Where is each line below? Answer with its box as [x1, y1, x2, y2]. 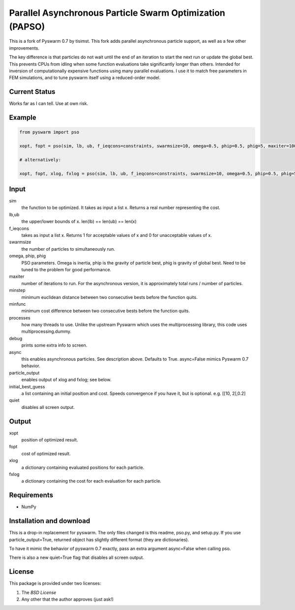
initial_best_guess [9, 383, 45, 389]
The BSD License [21, 589, 57, 595]
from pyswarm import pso [19, 129, 80, 135]
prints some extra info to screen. [21, 342, 88, 349]
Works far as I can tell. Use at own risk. [9, 101, 88, 107]
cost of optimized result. [21, 450, 71, 457]
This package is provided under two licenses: [9, 581, 101, 586]
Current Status [9, 87, 56, 96]
